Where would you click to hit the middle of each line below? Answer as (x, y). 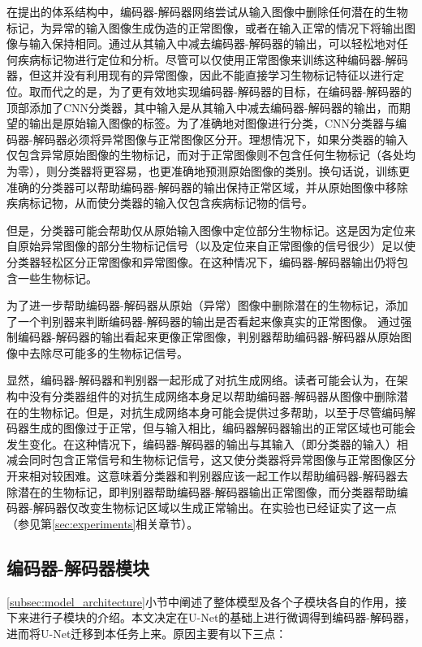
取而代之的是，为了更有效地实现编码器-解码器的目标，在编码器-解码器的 (220, 91)
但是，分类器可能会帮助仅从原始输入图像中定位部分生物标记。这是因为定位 (205, 230)
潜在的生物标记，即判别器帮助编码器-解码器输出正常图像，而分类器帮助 (207, 491)
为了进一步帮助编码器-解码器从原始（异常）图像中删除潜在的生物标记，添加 (207, 305)
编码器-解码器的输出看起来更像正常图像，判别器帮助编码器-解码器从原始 (209, 337)
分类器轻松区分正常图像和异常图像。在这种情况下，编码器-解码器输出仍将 (202, 261)
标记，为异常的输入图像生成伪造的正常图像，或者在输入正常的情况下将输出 (205, 27)
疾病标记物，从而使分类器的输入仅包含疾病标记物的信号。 (160, 203)
